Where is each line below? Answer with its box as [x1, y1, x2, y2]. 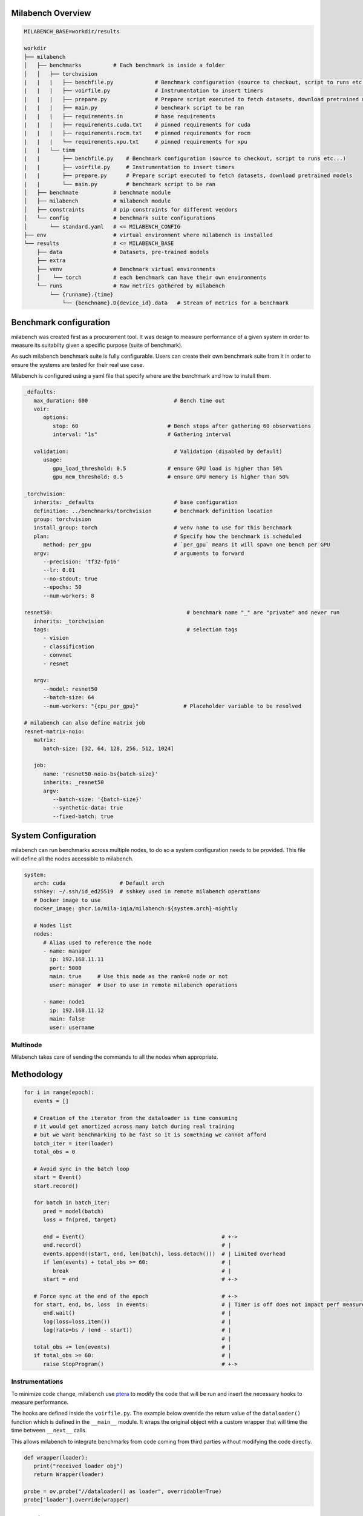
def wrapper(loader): [24, 1454, 88, 1461]
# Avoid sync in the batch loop [33, 1165, 129, 1172]
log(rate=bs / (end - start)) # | [43, 1327, 232, 1333]
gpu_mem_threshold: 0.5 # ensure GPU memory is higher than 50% [52, 474, 289, 480]
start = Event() [33, 1174, 82, 1181]
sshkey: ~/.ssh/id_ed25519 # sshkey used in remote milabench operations [33, 888, 260, 895]
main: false [49, 1016, 85, 1022]
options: [43, 414, 69, 421]
